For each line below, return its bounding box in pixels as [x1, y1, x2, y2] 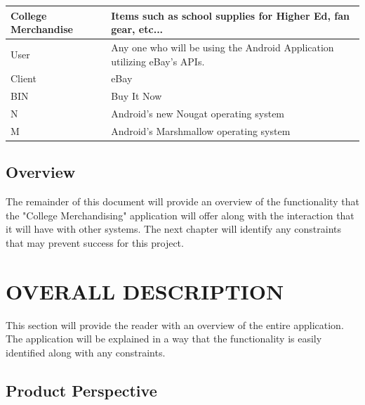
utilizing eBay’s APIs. [111, 53, 205, 68]
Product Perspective [6, 379, 157, 401]
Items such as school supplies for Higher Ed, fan [111, 8, 350, 22]
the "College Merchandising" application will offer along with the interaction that [6, 207, 354, 222]
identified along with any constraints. [6, 345, 166, 359]
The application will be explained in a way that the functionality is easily [6, 331, 322, 346]
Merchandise [11, 22, 73, 37]
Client [11, 71, 36, 86]
